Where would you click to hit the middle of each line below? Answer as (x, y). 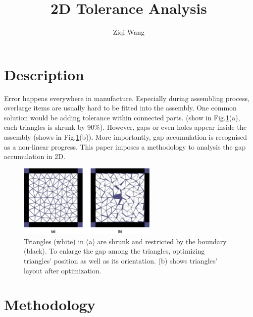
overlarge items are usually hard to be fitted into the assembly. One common (120, 108)
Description (44, 74)
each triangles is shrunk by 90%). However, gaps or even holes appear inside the (125, 127)
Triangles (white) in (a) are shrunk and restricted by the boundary (125, 241)
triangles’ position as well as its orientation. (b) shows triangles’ (121, 260)
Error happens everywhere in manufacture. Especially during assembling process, (127, 98)
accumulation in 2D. (35, 156)
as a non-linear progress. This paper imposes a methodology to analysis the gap (125, 146)
